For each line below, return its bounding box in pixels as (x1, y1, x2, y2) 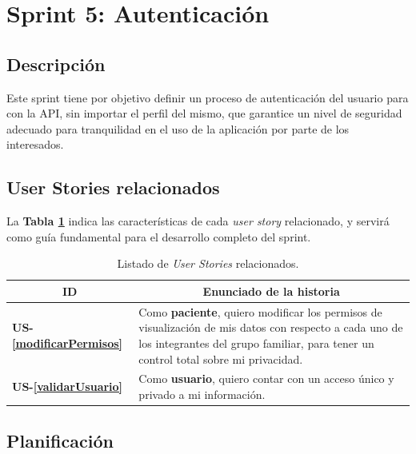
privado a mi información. (138, 386, 266, 402)
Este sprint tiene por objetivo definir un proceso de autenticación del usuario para (6, 89, 409, 106)
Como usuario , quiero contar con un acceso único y (138, 370, 394, 387)
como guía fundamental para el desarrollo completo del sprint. (6, 228, 311, 245)
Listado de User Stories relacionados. (117, 255, 299, 272)
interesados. (6, 136, 64, 153)
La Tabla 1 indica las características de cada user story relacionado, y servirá (6, 213, 390, 229)
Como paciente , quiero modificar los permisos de (138, 303, 382, 320)
